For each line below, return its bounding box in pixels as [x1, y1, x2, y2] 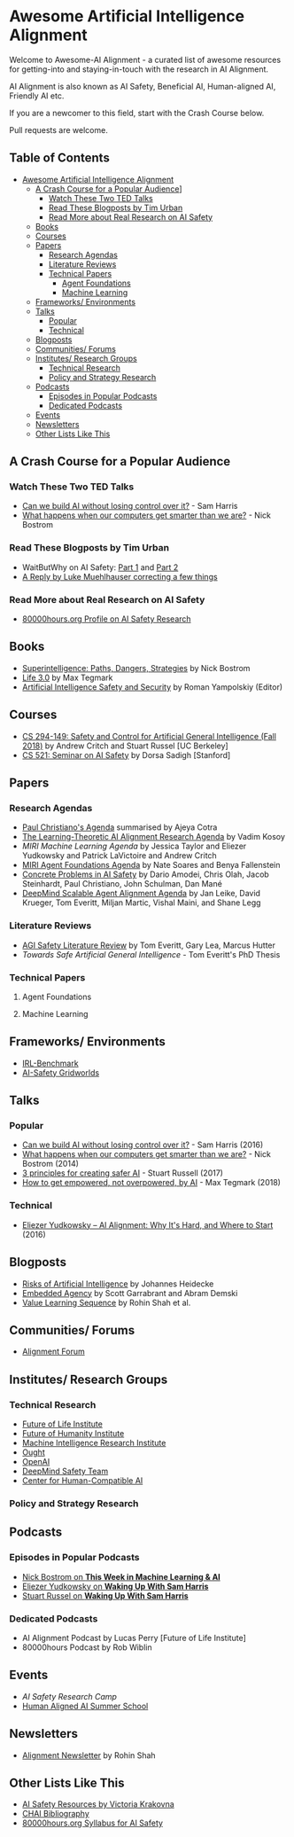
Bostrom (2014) [21, 1159, 80, 1169]
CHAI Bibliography [21, 1809, 90, 1819]
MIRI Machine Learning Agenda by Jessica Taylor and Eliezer [21, 840, 247, 852]
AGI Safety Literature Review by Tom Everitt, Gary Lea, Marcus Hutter [21, 940, 276, 950]
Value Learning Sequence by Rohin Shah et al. [21, 1297, 191, 1308]
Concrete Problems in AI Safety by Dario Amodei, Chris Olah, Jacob [21, 869, 270, 879]
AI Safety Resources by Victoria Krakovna [21, 1799, 174, 1810]
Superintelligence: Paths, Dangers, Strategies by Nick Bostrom [21, 662, 251, 673]
